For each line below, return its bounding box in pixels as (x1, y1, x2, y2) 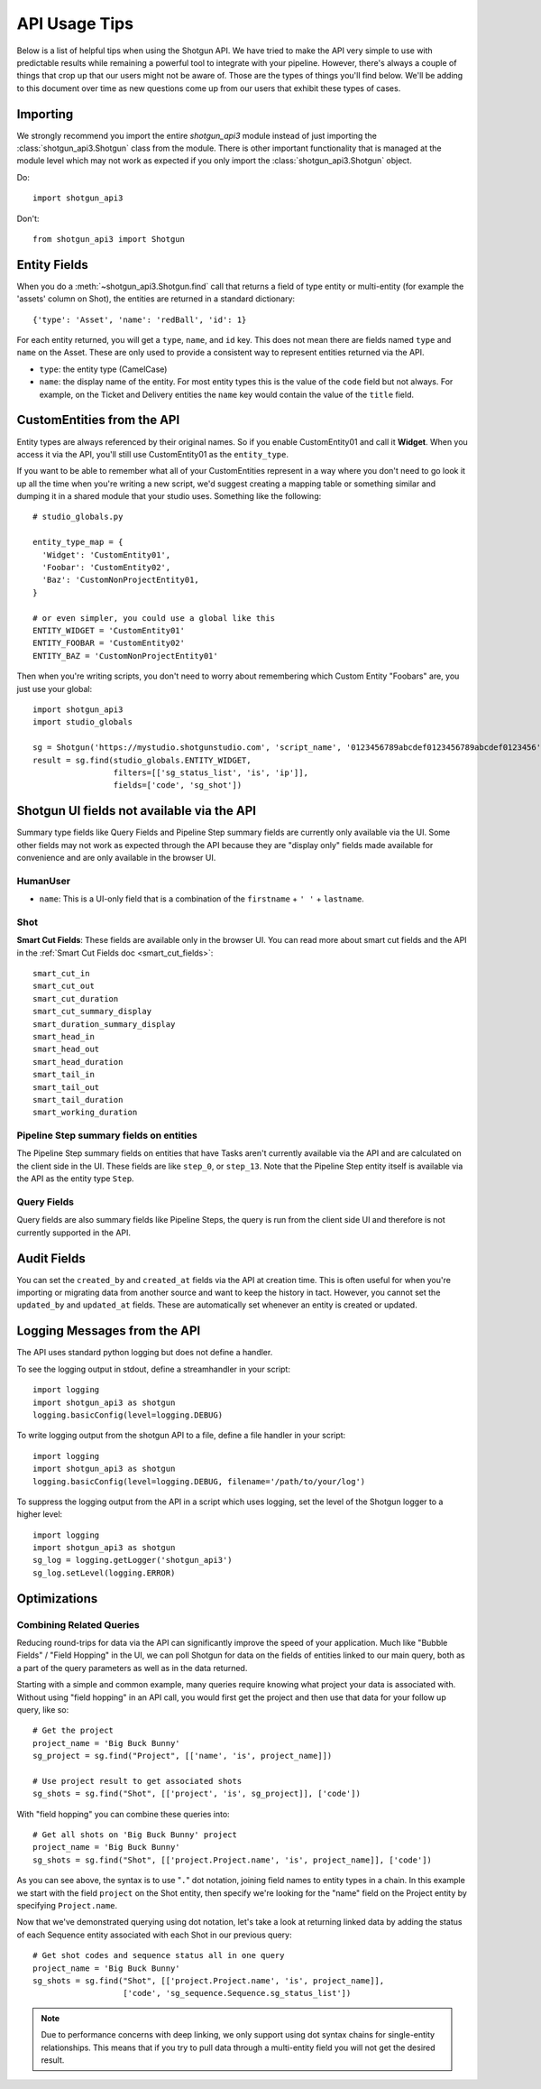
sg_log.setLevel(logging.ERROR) (32, 1567, 176, 1578)
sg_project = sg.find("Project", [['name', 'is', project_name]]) (32, 1751, 333, 1761)
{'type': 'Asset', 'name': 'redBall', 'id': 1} (32, 314, 247, 325)
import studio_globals (32, 717, 133, 727)
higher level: (16, 1509, 63, 1520)
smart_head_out (32, 1044, 100, 1055)
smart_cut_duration (32, 994, 119, 1003)
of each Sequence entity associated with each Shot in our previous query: (16, 1929, 292, 1940)
